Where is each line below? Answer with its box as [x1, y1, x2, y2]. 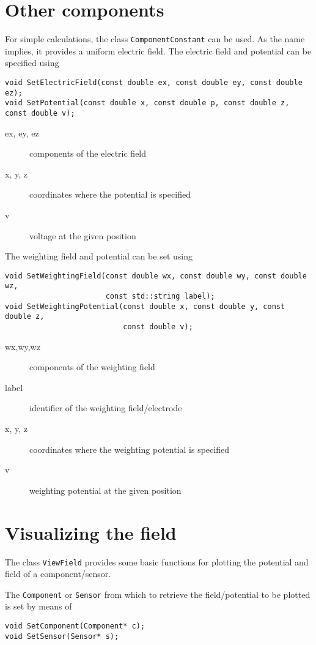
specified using [5, 56, 59, 69]
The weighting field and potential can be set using [5, 250, 193, 263]
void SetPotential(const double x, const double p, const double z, [5, 99, 290, 108]
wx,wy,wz [5, 340, 40, 352]
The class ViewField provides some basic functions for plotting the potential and [5, 555, 309, 568]
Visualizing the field [5, 520, 177, 545]
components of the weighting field [29, 360, 155, 373]
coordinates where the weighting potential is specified [29, 442, 229, 455]
